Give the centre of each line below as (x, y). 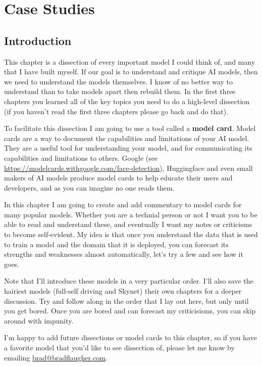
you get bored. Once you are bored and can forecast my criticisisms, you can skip (130, 311)
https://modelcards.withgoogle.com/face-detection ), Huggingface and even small (128, 168)
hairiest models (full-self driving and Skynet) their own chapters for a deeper (123, 291)
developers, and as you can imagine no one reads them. (89, 187)
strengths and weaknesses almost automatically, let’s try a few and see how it (124, 254)
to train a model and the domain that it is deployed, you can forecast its (116, 244)
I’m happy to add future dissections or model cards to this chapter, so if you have (130, 337)
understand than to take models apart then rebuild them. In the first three (120, 91)
